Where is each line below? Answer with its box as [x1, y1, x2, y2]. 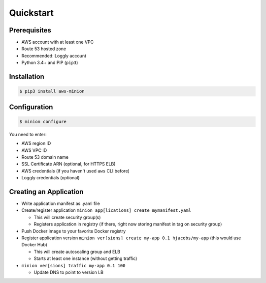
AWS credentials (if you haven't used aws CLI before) [21, 168, 130, 174]
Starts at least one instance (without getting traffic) [33, 255, 137, 261]
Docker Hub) [21, 242, 48, 248]
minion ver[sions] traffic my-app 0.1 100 [21, 263, 126, 268]
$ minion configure [19, 118, 66, 124]
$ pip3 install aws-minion [19, 88, 85, 94]
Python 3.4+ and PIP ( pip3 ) [21, 59, 78, 66]
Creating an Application [9, 187, 84, 196]
